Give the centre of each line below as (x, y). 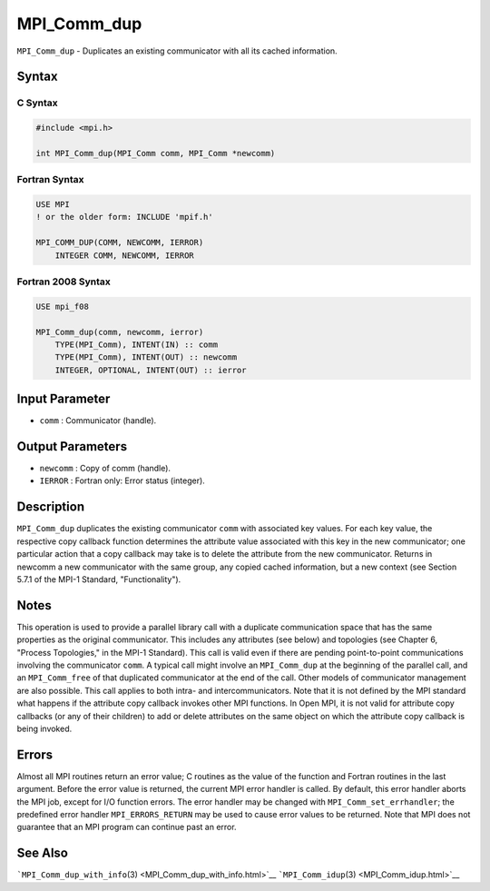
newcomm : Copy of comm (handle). (105, 469)
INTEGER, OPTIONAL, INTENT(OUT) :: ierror (151, 370)
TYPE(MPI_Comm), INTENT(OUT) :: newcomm (146, 357)
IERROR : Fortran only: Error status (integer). (122, 480)
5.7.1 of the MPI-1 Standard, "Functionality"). (99, 579)
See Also (42, 853)
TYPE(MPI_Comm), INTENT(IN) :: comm (136, 344)
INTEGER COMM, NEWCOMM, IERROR (124, 255)
